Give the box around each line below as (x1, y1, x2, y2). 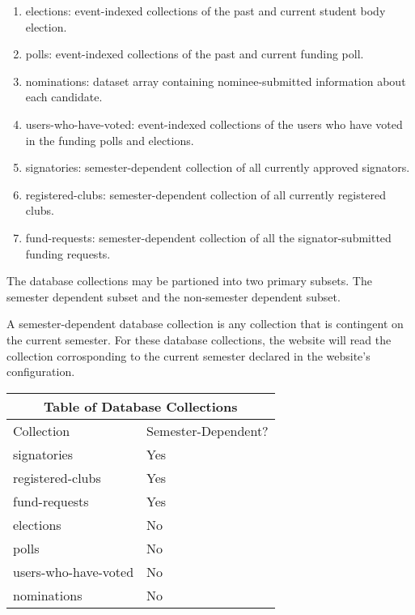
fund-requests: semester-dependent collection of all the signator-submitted (25, 228, 392, 246)
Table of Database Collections (44, 396, 238, 416)
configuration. (6, 363, 75, 380)
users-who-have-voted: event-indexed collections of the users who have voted (25, 115, 403, 132)
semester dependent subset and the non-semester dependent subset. (6, 288, 341, 305)
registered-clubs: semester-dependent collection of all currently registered (25, 186, 386, 203)
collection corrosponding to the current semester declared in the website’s (6, 347, 371, 364)
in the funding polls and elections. (25, 131, 194, 148)
